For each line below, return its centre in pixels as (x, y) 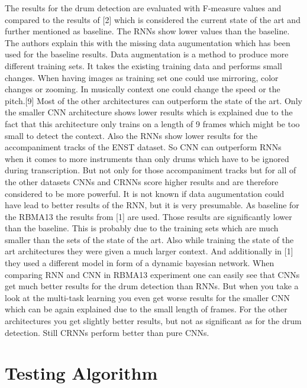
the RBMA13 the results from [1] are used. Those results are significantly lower (148, 216)
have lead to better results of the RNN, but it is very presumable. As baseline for (152, 205)
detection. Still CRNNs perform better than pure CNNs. (107, 332)
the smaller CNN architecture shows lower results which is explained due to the (149, 112)
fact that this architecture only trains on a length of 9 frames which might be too (152, 123)
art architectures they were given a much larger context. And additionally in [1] (149, 251)
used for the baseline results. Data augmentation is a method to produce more (147, 54)
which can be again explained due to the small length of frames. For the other (146, 309)
